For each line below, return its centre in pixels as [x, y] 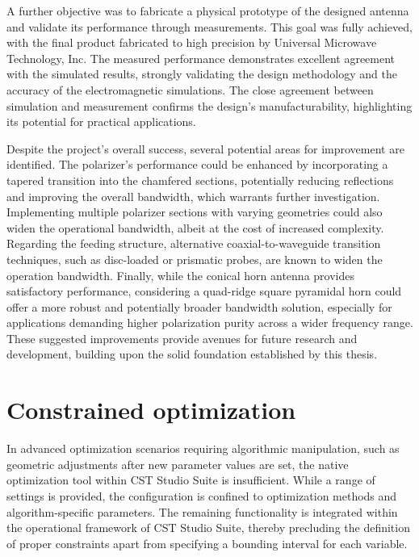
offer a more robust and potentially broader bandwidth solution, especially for [199, 306]
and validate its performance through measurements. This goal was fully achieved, [209, 26]
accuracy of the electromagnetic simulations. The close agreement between [190, 89]
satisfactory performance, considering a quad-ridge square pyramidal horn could [204, 291]
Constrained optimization [151, 410]
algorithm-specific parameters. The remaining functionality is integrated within [202, 511]
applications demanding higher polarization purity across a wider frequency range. [210, 322]
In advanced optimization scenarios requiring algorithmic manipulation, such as [203, 448]
